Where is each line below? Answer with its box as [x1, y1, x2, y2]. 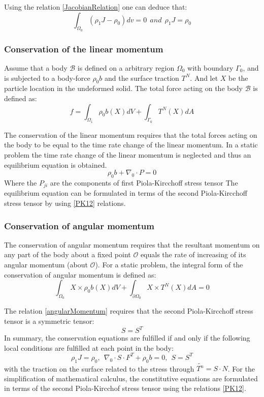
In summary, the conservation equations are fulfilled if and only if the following [4, 332, 250, 343]
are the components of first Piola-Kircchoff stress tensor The [50, 177, 238, 188]
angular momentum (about [4, 259, 88, 270]
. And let [190, 72, 218, 83]
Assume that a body [4, 63, 68, 73]
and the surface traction [105, 72, 179, 83]
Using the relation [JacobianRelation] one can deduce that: [4, 2, 187, 12]
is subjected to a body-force [4, 72, 90, 83]
